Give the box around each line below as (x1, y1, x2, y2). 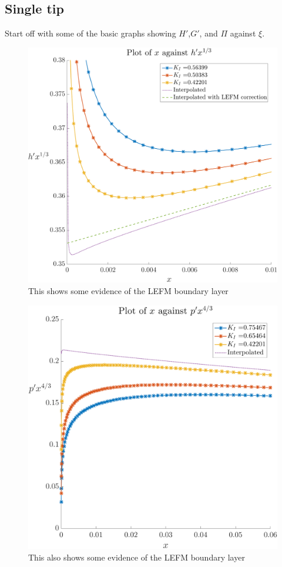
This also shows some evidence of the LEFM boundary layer (28, 551, 245, 563)
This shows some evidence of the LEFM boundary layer (28, 284, 229, 296)
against (230, 27, 256, 39)
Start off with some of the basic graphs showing (5, 27, 176, 39)
